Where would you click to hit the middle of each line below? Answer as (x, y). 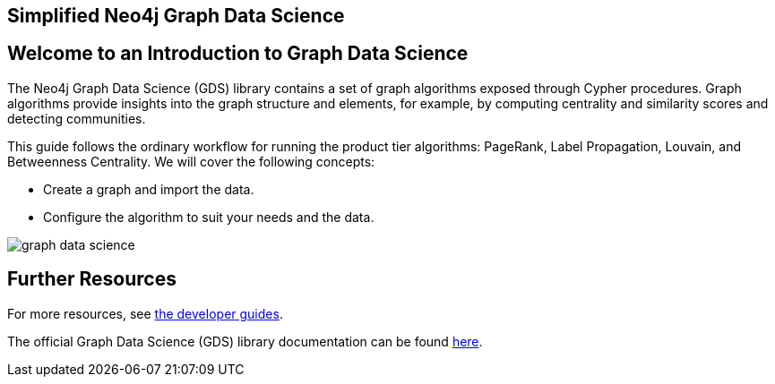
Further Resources (92, 279)
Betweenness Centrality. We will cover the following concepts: (191, 161)
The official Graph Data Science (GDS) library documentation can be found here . (245, 341)
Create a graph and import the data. (149, 189)
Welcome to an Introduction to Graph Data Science (238, 54)
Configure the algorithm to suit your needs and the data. (209, 217)
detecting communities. (77, 118)
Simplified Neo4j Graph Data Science (176, 16)
